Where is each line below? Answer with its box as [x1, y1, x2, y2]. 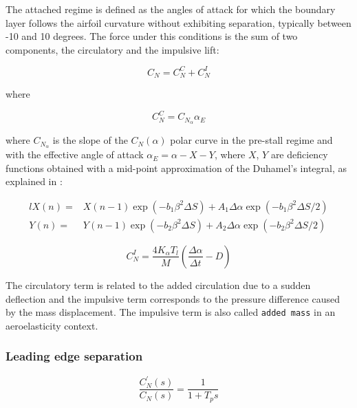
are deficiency [270, 147, 328, 162]
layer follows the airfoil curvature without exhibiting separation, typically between [6, 15, 351, 30]
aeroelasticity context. [6, 318, 98, 332]
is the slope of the [52, 133, 128, 147]
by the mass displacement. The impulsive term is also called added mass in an [6, 305, 336, 319]
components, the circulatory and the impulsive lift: [6, 42, 219, 56]
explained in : [6, 174, 63, 189]
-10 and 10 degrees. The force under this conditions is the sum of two [6, 29, 298, 43]
